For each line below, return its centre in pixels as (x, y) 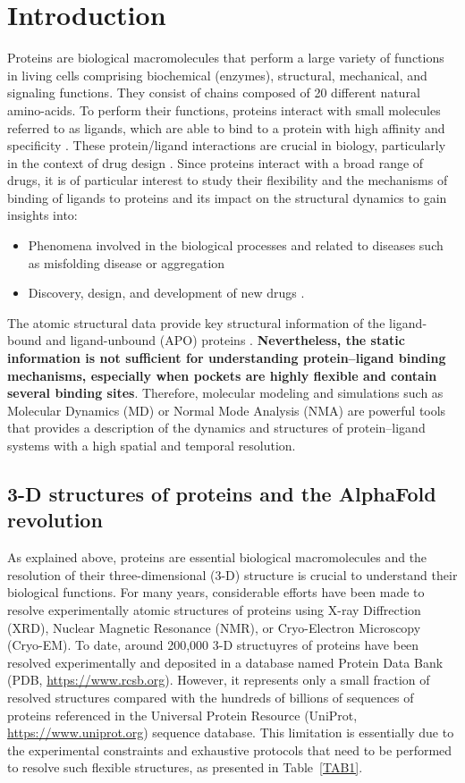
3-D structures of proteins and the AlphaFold (222, 493)
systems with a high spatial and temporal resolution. (152, 445)
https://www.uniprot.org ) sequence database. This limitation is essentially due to (231, 732)
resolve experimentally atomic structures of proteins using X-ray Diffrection (214, 609)
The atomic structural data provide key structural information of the (196, 322)
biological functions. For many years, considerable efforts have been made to (216, 592)
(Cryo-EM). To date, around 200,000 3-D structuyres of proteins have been (213, 645)
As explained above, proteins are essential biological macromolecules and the (217, 557)
